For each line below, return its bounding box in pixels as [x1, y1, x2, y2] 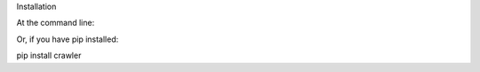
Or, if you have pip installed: [16, 34, 119, 44]
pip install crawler [16, 50, 82, 61]
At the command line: [16, 18, 95, 28]
